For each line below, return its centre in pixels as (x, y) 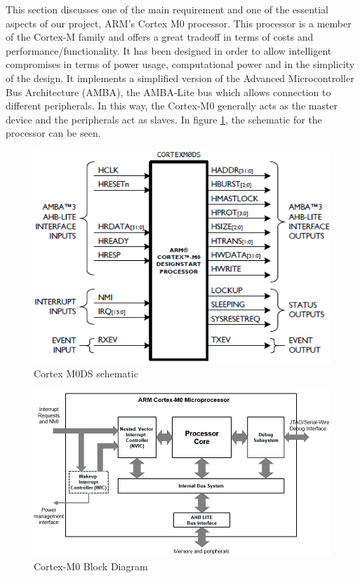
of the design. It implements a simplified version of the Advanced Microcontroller (180, 78)
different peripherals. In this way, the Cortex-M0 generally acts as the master (172, 106)
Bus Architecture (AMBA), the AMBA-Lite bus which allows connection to (168, 92)
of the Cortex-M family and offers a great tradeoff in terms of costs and (160, 37)
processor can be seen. (53, 133)
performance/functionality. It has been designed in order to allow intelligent (169, 50)
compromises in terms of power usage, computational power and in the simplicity (180, 64)
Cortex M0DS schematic (86, 374)
